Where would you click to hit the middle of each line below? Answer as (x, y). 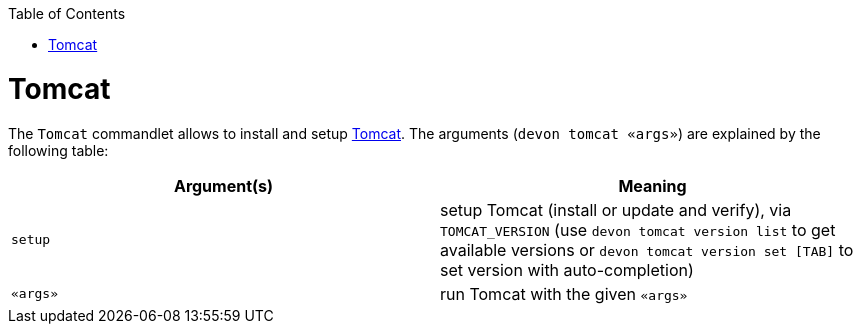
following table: (58, 150)
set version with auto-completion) (567, 269)
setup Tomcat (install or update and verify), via (616, 209)
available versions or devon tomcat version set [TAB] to (647, 249)
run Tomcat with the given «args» (564, 293)
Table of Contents (67, 13)
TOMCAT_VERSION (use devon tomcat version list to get (638, 229)
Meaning (652, 185)
